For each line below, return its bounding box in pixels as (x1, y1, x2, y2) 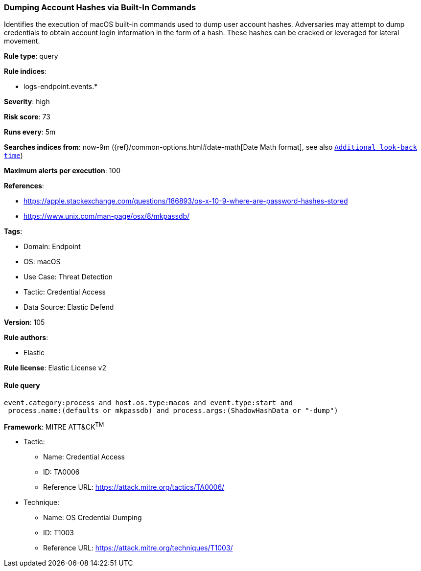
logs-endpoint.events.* (23, 82, 98, 91)
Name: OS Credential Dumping (43, 513, 142, 522)
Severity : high (4, 97, 50, 106)
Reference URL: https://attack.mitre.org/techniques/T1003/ (43, 544, 233, 552)
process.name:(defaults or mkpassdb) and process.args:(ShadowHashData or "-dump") (8, 406, 338, 414)
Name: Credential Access (43, 453, 125, 461)
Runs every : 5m (4, 128, 56, 137)
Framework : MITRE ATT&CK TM (4, 421, 104, 431)
